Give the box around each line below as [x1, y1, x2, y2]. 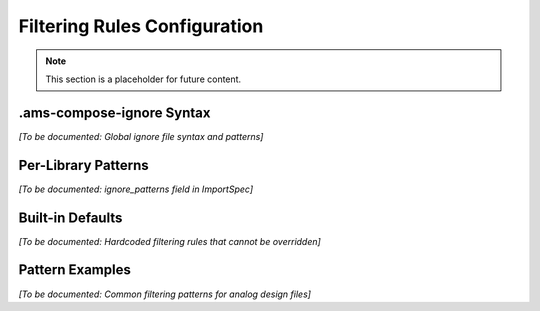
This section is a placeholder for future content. [45, 73, 242, 85]
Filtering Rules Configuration [18, 15, 264, 37]
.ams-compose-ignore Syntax [18, 104, 211, 121]
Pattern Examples [18, 261, 132, 279]
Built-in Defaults [18, 209, 123, 226]
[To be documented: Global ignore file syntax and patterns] [18, 130, 264, 142]
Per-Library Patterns [18, 156, 149, 174]
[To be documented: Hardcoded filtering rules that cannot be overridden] [18, 235, 322, 247]
